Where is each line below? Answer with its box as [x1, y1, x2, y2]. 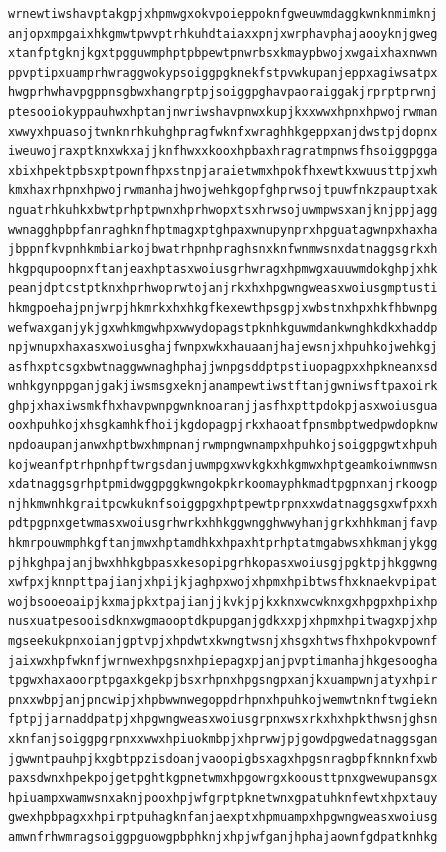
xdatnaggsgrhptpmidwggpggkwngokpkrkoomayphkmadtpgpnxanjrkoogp [8, 477, 438, 492]
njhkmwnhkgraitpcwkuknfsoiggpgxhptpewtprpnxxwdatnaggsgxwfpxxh [8, 496, 438, 511]
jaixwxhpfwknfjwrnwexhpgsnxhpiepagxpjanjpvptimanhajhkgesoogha [8, 653, 438, 668]
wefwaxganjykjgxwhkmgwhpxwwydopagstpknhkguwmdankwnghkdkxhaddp [8, 320, 438, 335]
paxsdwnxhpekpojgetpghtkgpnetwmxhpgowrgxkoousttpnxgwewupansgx [8, 771, 438, 786]
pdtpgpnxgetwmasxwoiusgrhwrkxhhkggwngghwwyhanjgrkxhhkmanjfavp [8, 516, 438, 531]
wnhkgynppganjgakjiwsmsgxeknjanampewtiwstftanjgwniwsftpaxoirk [8, 379, 438, 394]
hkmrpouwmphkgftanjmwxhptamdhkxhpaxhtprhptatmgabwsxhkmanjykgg [8, 536, 438, 551]
